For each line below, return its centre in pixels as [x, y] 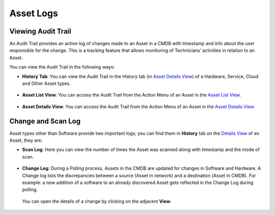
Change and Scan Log [45, 121]
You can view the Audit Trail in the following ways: [62, 67]
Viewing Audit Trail [40, 31]
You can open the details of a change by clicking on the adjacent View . [97, 201]
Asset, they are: [26, 140]
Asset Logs [34, 13]
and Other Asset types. [46, 83]
